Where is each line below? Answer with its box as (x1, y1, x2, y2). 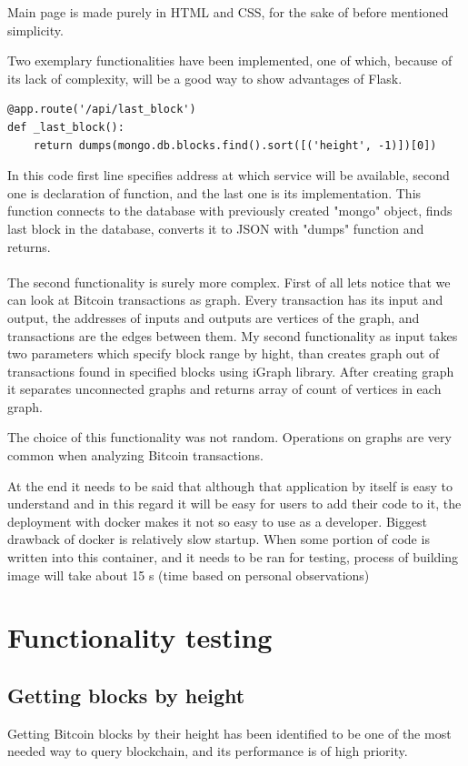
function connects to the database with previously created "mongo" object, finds (7, 201, 453, 220)
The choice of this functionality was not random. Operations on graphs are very (7, 428, 452, 447)
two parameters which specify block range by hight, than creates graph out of (7, 344, 440, 363)
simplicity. (7, 20, 64, 39)
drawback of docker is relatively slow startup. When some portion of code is (7, 529, 430, 549)
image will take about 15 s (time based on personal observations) (7, 565, 370, 584)
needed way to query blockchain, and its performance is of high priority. (7, 741, 408, 761)
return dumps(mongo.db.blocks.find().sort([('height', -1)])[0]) (33, 138, 437, 152)
